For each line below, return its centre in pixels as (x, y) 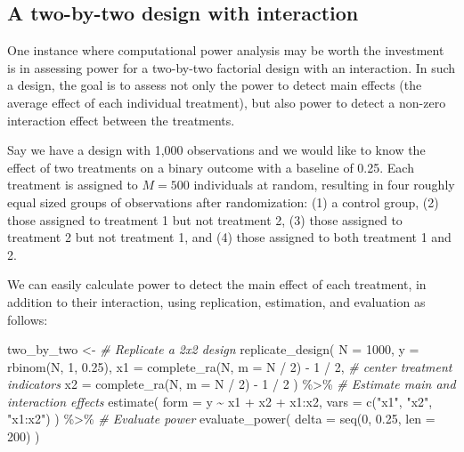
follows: (28, 319)
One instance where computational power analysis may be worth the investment (226, 50)
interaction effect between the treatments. (121, 120)
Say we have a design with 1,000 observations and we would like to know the (216, 150)
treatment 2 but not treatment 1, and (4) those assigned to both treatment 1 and (229, 237)
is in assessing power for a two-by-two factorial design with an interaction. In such (232, 67)
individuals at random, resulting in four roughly (324, 185)
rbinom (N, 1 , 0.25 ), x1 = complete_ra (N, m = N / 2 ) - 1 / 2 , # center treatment (230, 366)
